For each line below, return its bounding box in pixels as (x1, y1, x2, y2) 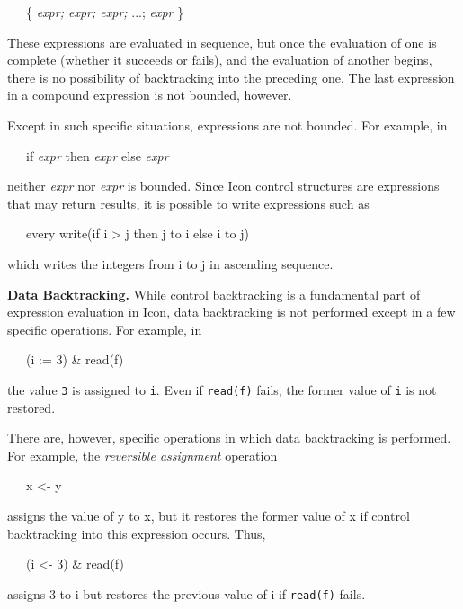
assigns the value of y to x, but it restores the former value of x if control (7, 506, 410, 524)
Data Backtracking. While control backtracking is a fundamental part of (7, 284, 421, 303)
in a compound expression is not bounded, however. (7, 85, 292, 104)
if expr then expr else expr (25, 146, 169, 165)
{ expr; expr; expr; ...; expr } (25, 3, 184, 21)
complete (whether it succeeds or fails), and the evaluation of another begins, (7, 50, 432, 69)
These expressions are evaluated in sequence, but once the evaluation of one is (7, 32, 437, 51)
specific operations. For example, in (7, 319, 202, 338)
